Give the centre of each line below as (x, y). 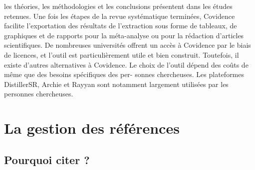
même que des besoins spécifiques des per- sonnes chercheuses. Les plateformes (124, 74)
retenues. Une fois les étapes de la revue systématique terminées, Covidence (120, 16)
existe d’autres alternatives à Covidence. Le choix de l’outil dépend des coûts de (126, 64)
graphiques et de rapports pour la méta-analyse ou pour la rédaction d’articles (124, 35)
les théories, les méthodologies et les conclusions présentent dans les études (118, 6)
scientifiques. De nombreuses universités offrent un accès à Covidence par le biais (127, 45)
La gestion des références (92, 128)
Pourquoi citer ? (47, 159)
